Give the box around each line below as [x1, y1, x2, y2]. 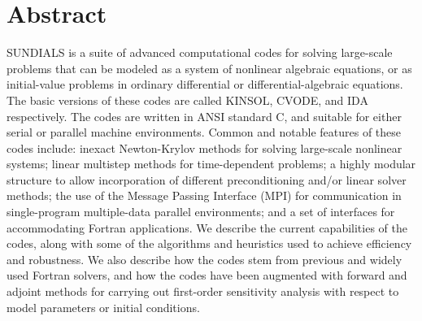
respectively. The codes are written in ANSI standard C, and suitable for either [7, 107, 402, 124]
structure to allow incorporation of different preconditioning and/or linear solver [7, 171, 407, 188]
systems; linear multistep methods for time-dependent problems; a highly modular [7, 155, 416, 172]
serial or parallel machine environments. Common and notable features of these [7, 124, 402, 141]
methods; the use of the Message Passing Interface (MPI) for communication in [7, 187, 402, 204]
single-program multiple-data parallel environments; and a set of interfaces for [7, 203, 395, 220]
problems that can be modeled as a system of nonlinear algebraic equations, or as [7, 59, 412, 76]
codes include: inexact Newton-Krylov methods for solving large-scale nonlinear [7, 139, 402, 156]
